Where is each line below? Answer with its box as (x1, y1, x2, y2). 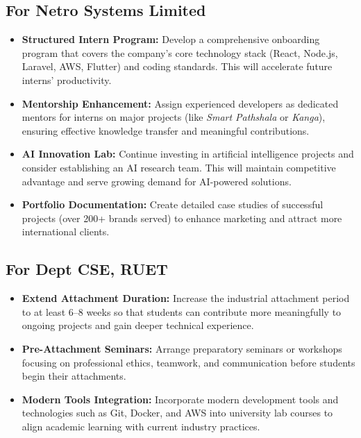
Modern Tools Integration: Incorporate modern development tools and (22, 391, 339, 406)
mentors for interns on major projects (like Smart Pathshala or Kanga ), (22, 110, 326, 124)
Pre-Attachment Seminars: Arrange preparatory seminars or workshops (22, 341, 342, 355)
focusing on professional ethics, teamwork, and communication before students (22, 355, 355, 369)
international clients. (22, 224, 110, 239)
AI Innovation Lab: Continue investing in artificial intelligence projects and (22, 146, 354, 161)
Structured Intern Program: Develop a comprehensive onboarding (22, 32, 320, 47)
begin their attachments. (22, 369, 126, 383)
